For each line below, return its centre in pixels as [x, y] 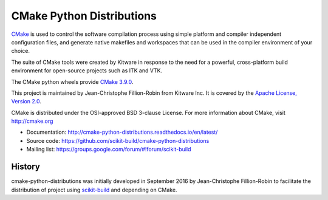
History [26, 167]
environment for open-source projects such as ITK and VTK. [87, 71]
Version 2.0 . [26, 102]
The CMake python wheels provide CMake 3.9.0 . [72, 81]
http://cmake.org [32, 121]
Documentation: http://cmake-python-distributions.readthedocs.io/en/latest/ [122, 132]
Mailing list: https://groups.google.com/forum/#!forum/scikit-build [109, 150]
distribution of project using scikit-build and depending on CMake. [94, 190]
